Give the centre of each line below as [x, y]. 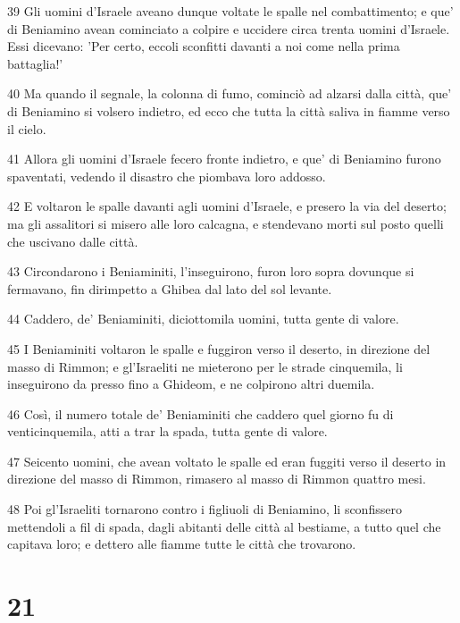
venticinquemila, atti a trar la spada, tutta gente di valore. [167, 431]
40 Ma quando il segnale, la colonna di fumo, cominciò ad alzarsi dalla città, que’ [230, 93]
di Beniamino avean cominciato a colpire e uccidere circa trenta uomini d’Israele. [229, 28]
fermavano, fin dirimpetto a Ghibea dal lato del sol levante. [170, 288]
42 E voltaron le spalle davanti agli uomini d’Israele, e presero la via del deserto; [227, 206]
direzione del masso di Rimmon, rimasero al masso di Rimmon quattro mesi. [217, 479]
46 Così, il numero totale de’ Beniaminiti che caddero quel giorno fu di [201, 413]
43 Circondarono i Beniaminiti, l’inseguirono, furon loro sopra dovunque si [211, 271]
